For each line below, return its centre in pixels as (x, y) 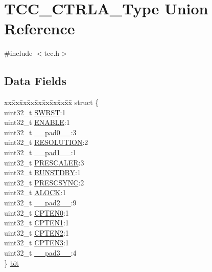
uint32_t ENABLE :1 (37, 122)
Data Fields (36, 81)
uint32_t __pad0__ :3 (40, 132)
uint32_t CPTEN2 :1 (37, 232)
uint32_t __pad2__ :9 (40, 203)
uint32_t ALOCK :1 (35, 192)
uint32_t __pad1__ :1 (40, 152)
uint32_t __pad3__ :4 (40, 253)
